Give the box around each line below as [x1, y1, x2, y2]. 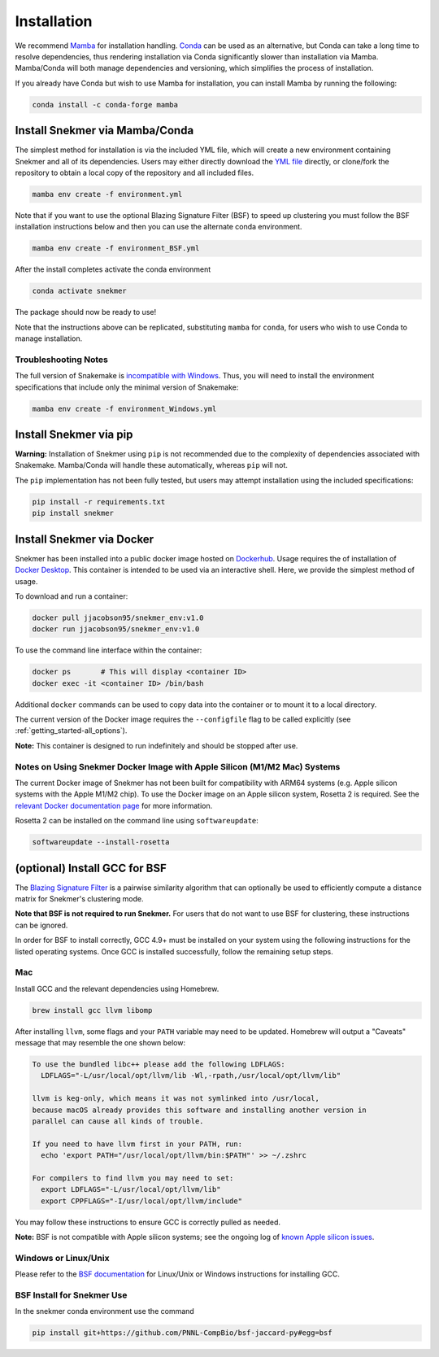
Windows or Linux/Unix [15, 1252, 110, 1263]
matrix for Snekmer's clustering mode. [15, 893, 144, 903]
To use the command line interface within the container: [15, 645, 202, 655]
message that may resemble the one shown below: [15, 1038, 186, 1048]
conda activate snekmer [32, 286, 128, 296]
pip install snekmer [32, 508, 114, 518]
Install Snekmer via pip [15, 427, 133, 441]
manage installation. [15, 334, 83, 343]
